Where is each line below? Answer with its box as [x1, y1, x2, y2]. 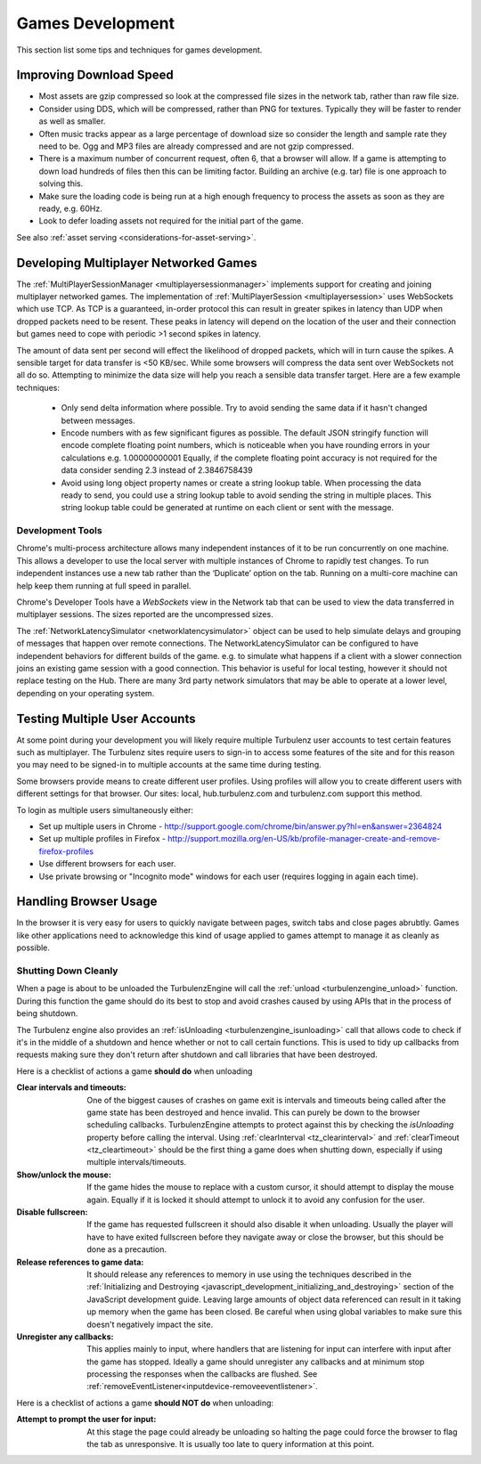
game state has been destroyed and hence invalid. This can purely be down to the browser [86, 1107, 420, 1118]
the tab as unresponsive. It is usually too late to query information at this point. [86, 1439, 374, 1450]
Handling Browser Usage [16, 894, 158, 909]
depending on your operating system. [16, 687, 155, 698]
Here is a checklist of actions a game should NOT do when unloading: [16, 1397, 274, 1408]
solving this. [38, 178, 84, 189]
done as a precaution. [86, 1244, 167, 1255]
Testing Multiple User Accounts [16, 711, 196, 726]
